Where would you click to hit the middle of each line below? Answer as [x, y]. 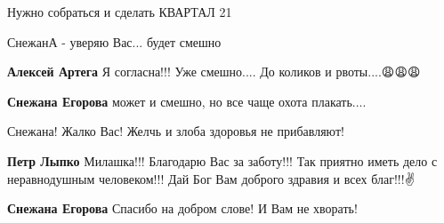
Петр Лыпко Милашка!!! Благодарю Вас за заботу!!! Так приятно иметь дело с [222, 160]
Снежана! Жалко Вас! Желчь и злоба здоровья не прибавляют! [176, 131]
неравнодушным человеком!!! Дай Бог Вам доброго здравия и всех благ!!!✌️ [211, 178]
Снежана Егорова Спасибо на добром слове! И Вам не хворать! [182, 208]
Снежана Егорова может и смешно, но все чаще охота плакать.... [187, 101]
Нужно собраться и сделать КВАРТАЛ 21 [120, 12]
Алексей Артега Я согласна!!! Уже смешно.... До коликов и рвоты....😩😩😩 [214, 72]
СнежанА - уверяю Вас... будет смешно [114, 41]
